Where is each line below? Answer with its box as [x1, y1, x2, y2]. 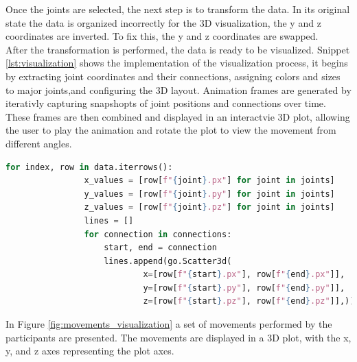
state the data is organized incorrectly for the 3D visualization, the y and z [5, 15, 321, 29]
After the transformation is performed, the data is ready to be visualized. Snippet [5, 42, 350, 56]
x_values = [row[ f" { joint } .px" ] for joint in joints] [84, 176, 335, 186]
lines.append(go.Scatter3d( [104, 256, 232, 266]
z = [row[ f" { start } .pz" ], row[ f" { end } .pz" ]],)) [143, 296, 355, 306]
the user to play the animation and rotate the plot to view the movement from [5, 123, 336, 137]
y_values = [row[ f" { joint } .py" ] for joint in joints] [84, 189, 335, 199]
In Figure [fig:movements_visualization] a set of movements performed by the [5, 317, 332, 331]
